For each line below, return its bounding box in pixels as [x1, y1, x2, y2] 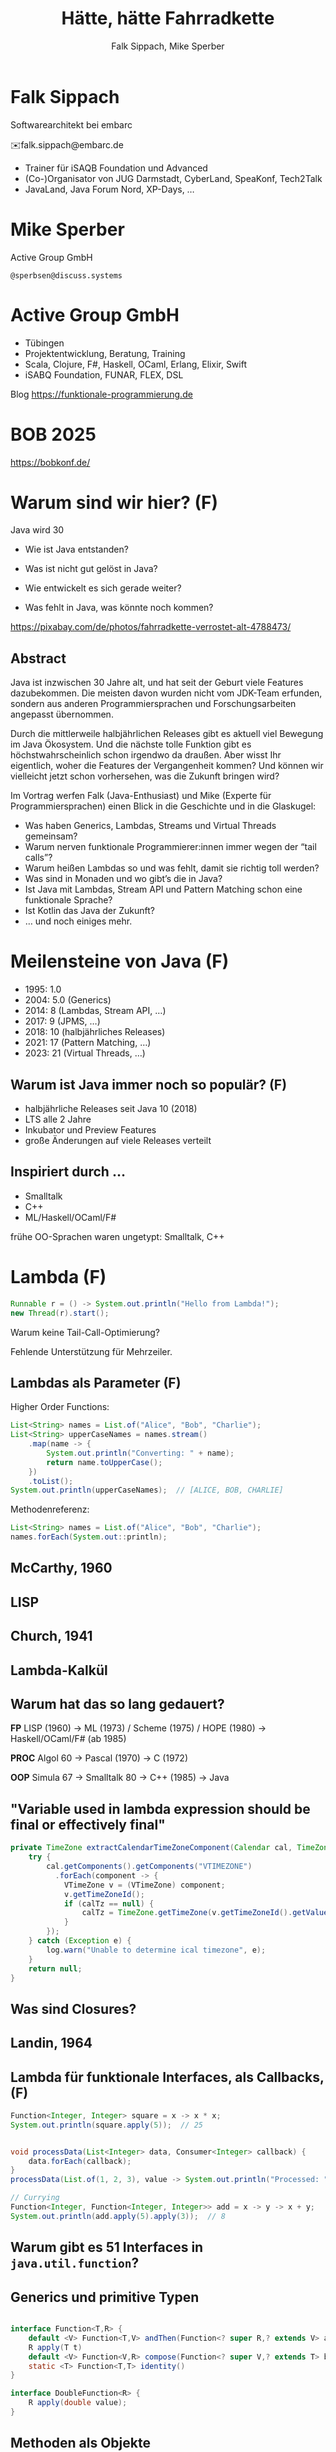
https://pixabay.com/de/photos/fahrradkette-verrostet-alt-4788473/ [10, 621, 292, 633]
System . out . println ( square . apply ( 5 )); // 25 [10, 2120, 203, 2130]
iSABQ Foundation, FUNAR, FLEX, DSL [24, 368, 184, 381]
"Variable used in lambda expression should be [10, 1800, 311, 1817]
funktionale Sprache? [24, 894, 113, 906]
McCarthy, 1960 [10, 1560, 113, 1577]
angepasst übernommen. [10, 708, 114, 721]
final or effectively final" [10, 1816, 166, 1833]
